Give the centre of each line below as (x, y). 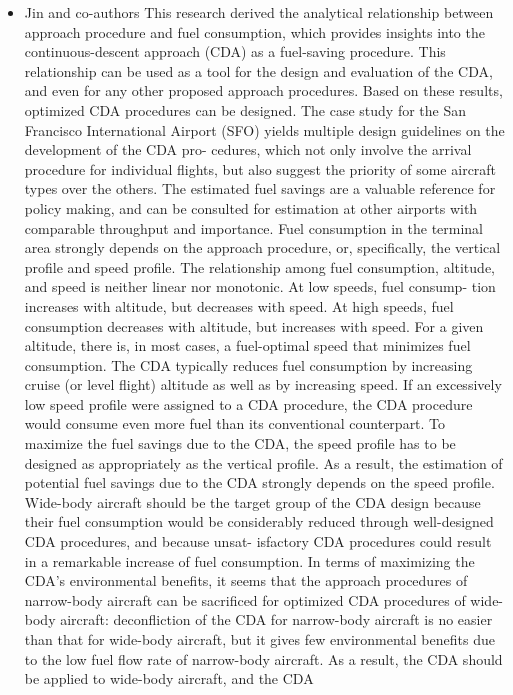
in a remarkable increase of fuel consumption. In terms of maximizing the (249, 560)
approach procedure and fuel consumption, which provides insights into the (254, 31)
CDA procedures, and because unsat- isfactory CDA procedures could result (258, 541)
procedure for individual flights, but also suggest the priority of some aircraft (260, 168)
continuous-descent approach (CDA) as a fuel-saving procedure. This (235, 51)
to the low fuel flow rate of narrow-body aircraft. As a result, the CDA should (263, 658)
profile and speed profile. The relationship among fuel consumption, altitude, (259, 266)
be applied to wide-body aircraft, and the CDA (169, 678)
